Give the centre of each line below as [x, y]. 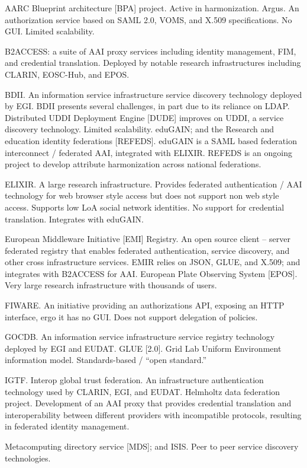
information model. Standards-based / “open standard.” [106, 360]
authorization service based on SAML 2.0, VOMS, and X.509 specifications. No [148, 19]
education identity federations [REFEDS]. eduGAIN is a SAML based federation [151, 140]
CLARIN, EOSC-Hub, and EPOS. [67, 74]
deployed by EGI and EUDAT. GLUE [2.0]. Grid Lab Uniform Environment [143, 348]
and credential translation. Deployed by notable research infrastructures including [153, 63]
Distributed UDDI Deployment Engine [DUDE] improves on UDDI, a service [144, 117]
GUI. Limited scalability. [50, 31]
